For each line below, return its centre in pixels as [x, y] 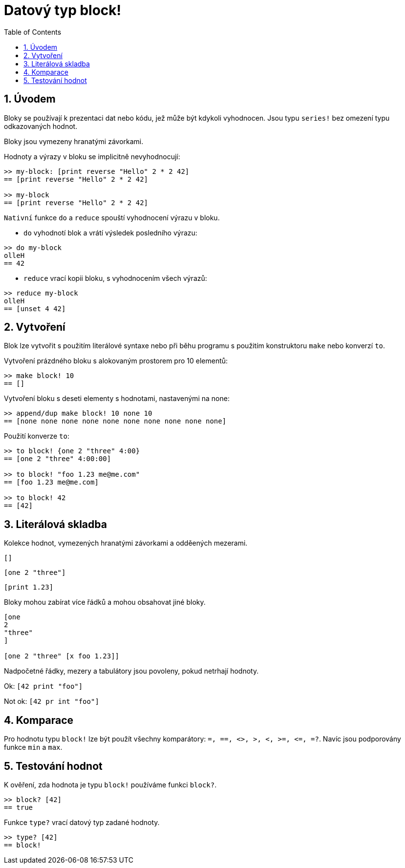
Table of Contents [33, 32]
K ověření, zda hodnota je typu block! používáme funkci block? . [110, 784]
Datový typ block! [63, 10]
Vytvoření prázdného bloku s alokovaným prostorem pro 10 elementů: [116, 361]
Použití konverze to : [37, 436]
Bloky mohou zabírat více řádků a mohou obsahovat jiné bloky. [105, 602]
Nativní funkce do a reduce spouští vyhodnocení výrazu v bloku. [112, 217]
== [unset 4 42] [35, 308]
